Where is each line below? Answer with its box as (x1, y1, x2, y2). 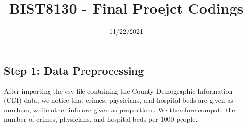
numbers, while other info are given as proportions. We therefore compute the (4, 104, 235, 114)
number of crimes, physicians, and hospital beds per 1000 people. (4, 114, 198, 124)
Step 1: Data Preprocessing (4, 63, 144, 78)
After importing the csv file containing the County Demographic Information (4, 85, 233, 95)
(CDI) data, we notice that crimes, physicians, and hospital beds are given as (4, 95, 233, 105)
